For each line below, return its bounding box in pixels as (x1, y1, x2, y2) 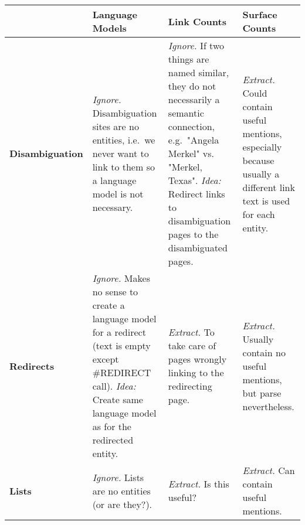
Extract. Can (242, 463, 295, 477)
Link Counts (168, 14, 226, 28)
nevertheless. (242, 399, 294, 413)
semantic (168, 106, 204, 120)
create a (92, 298, 125, 312)
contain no (242, 345, 286, 359)
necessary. (92, 200, 133, 214)
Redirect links (168, 187, 225, 200)
